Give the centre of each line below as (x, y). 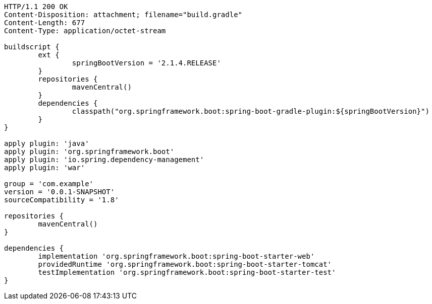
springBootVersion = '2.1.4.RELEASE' (146, 63)
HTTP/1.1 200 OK (36, 7)
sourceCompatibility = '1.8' (62, 200)
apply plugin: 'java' (47, 143)
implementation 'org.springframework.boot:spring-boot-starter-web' (176, 256)
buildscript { (32, 47)
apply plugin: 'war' (45, 168)
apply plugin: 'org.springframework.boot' (89, 151)
